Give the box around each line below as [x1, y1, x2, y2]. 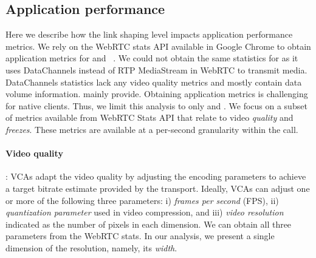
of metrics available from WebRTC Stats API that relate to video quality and [5, 111, 294, 124]
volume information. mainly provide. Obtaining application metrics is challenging [5, 87, 308, 100]
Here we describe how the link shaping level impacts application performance [5, 28, 293, 41]
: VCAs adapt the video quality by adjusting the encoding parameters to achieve [5, 170, 306, 183]
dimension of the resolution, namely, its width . [5, 241, 177, 254]
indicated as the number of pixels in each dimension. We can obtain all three [5, 217, 292, 230]
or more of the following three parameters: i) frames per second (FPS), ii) [5, 194, 279, 206]
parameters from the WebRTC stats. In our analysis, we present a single [5, 229, 275, 242]
